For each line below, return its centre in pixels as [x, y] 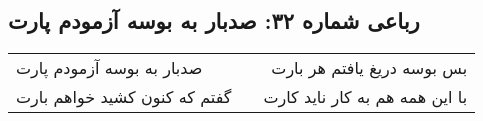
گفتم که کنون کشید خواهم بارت [124, 97]
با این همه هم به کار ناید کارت [365, 97]
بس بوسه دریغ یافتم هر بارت [369, 68]
